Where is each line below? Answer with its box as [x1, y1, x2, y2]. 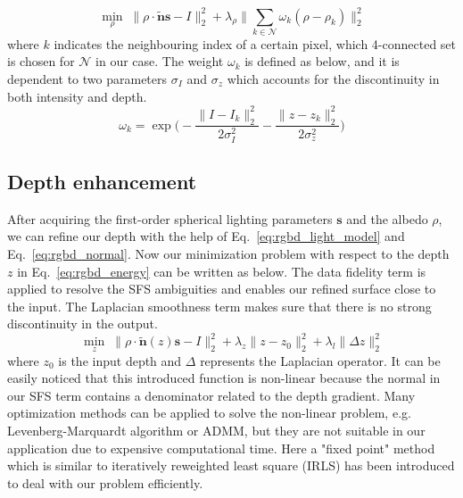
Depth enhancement [7, 168, 197, 195]
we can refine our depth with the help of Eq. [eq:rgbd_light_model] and [7, 227, 405, 245]
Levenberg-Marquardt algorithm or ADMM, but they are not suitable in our [7, 421, 426, 440]
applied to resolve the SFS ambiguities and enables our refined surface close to [7, 279, 436, 298]
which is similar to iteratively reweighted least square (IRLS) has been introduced [7, 456, 455, 475]
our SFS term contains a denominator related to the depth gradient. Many [7, 386, 416, 404]
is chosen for [7, 52, 75, 71]
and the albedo [346, 209, 428, 228]
